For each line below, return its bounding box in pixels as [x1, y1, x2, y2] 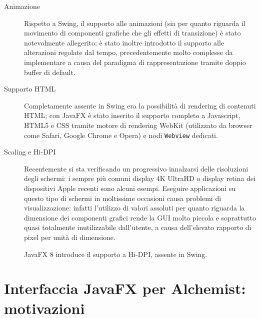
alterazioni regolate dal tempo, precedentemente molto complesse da [24, 47, 233, 57]
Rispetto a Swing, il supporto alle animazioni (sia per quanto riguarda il [24, 17, 245, 28]
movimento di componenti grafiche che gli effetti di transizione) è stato [24, 27, 241, 38]
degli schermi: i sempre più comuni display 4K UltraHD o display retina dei [24, 173, 256, 183]
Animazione [4, 1, 40, 11]
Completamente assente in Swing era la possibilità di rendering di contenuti [24, 100, 256, 110]
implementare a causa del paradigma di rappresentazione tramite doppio [24, 56, 246, 67]
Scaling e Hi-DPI [4, 146, 56, 157]
